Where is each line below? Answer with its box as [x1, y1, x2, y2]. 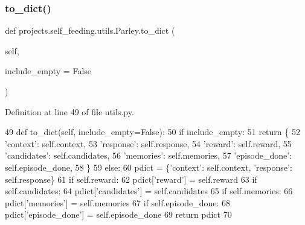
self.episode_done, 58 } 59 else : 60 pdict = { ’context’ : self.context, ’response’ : [5, 160, 292, 173]
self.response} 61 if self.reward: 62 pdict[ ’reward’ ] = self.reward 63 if [5, 173, 257, 185]
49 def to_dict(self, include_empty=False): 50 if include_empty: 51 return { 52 [5, 125, 300, 138]
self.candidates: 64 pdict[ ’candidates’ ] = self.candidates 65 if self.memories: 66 [5, 185, 293, 197]
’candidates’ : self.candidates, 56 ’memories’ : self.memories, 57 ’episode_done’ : [5, 149, 292, 162]
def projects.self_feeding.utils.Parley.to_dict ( [5, 24, 175, 37]
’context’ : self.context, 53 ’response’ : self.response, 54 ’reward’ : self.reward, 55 [5, 137, 292, 150]
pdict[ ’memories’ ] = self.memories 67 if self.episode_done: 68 [5, 196, 231, 209]
